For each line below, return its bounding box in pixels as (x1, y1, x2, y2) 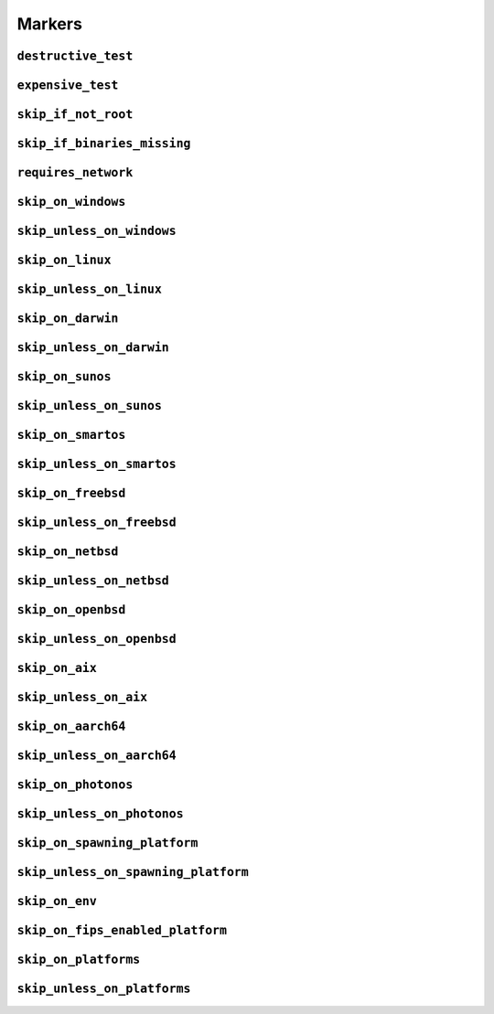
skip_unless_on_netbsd (16, 573, 169, 589)
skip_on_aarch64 (16, 719, 126, 734)
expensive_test (16, 78, 119, 92)
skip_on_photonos (16, 777, 134, 793)
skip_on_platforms (16, 952, 141, 967)
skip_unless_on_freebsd (16, 515, 177, 530)
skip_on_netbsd (16, 544, 119, 560)
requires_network (16, 165, 134, 180)
